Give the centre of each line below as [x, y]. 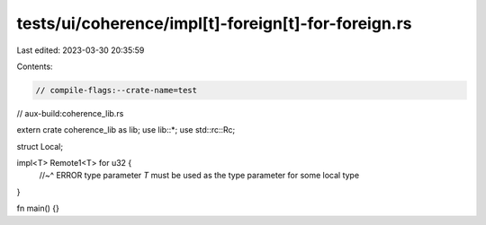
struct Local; [40, 146]
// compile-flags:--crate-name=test [117, 90]
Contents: [35, 66]
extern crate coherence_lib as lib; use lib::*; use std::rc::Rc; [126, 130]
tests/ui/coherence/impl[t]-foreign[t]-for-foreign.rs [215, 23]
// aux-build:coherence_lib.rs [70, 113]
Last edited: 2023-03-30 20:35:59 [81, 50]
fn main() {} [38, 208]
